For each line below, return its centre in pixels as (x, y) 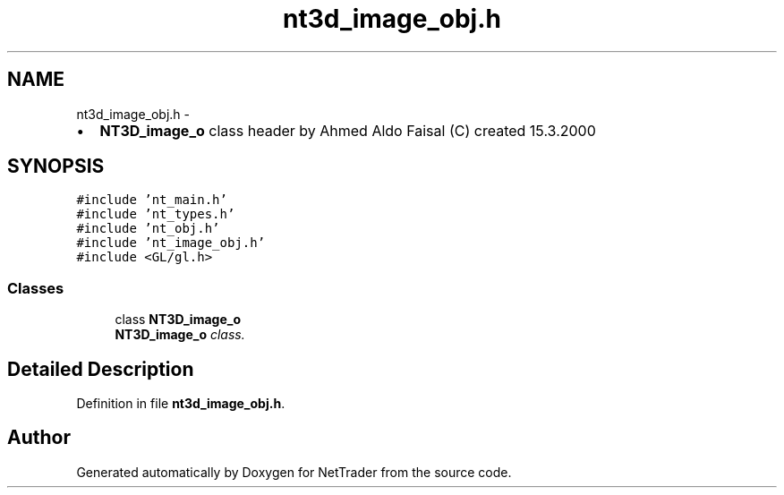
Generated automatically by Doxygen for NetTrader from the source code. (294, 472)
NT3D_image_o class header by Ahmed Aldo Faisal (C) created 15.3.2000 (348, 130)
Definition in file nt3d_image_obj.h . (181, 404)
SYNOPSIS (56, 166)
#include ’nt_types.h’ (156, 214)
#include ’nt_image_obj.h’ (171, 243)
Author (39, 438)
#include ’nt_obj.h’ (148, 229)
